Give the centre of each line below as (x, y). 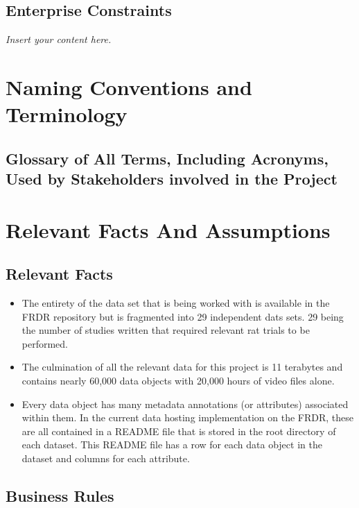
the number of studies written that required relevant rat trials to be (166, 330)
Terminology (67, 114)
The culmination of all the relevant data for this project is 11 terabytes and (182, 367)
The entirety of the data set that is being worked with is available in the (176, 303)
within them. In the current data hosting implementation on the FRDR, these (187, 417)
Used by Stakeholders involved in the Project (172, 179)
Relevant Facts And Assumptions (168, 229)
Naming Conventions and (129, 86)
